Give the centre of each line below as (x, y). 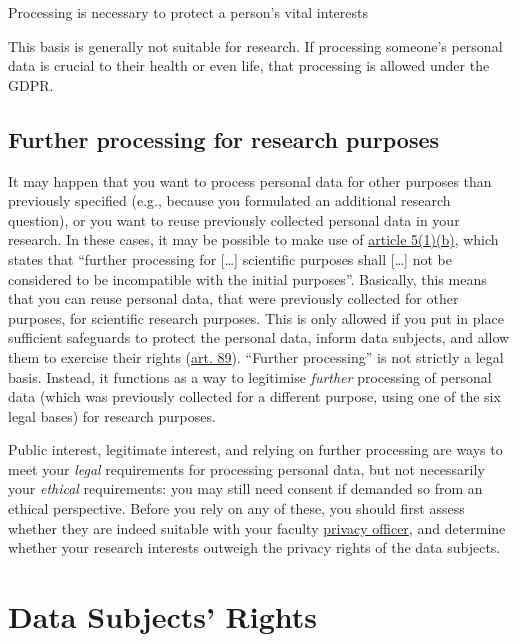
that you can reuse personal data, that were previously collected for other (233, 298)
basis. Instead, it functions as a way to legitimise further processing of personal (250, 376)
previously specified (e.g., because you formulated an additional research (229, 200)
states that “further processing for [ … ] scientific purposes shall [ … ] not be (230, 258)
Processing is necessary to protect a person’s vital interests (188, 12)
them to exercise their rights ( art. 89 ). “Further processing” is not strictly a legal (256, 356)
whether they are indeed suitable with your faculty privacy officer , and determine (257, 527)
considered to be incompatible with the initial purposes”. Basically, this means (247, 278)
